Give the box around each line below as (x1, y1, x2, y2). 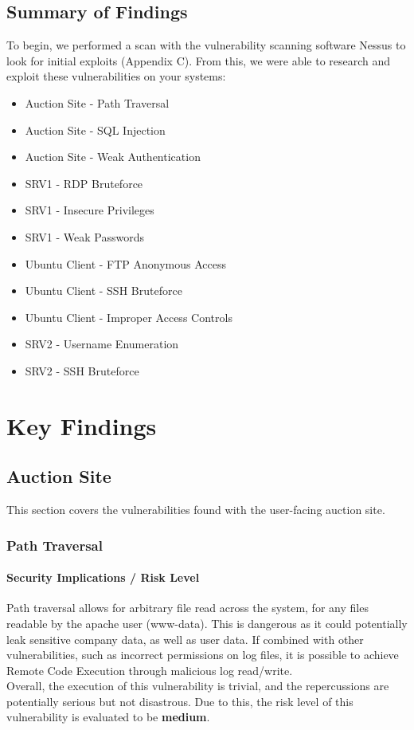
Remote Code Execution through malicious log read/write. (6, 661, 293, 678)
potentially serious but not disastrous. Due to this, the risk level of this (6, 693, 353, 709)
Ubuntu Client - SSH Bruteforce (25, 282, 182, 299)
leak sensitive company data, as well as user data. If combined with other (6, 630, 364, 647)
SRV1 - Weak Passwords (25, 228, 144, 245)
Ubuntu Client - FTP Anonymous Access (25, 255, 227, 272)
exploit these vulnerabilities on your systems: (6, 68, 226, 84)
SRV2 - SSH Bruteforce (25, 362, 139, 379)
